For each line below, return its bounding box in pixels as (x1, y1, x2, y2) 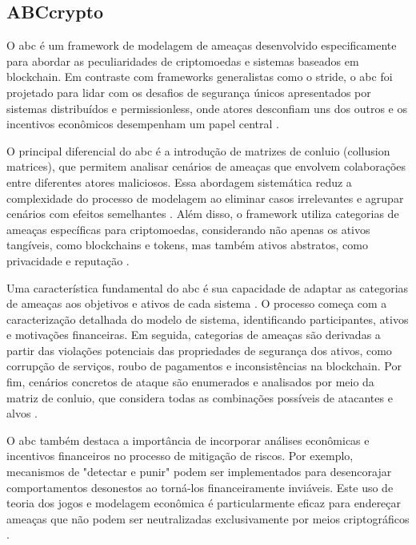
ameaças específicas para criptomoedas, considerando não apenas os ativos (6, 220, 370, 237)
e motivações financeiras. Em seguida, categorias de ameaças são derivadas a (6, 326, 381, 343)
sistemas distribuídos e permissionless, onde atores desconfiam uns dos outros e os (6, 99, 407, 116)
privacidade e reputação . (6, 252, 130, 268)
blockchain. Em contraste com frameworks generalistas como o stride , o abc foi (6, 68, 393, 85)
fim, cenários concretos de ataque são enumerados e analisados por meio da (6, 373, 374, 390)
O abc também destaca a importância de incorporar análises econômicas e (6, 431, 370, 448)
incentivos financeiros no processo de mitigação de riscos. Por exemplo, (6, 447, 354, 464)
